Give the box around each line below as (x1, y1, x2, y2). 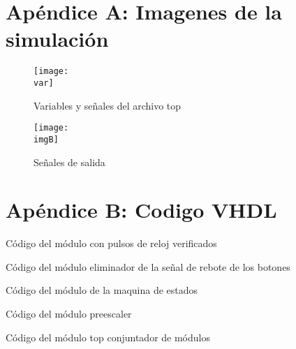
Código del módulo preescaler (6, 306, 132, 321)
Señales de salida (34, 154, 105, 169)
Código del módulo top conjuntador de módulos (6, 329, 210, 344)
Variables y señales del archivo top (34, 98, 182, 112)
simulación (6, 24, 109, 53)
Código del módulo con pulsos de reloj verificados (6, 236, 217, 251)
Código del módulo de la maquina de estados (6, 283, 198, 297)
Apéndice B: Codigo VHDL (6, 195, 277, 224)
